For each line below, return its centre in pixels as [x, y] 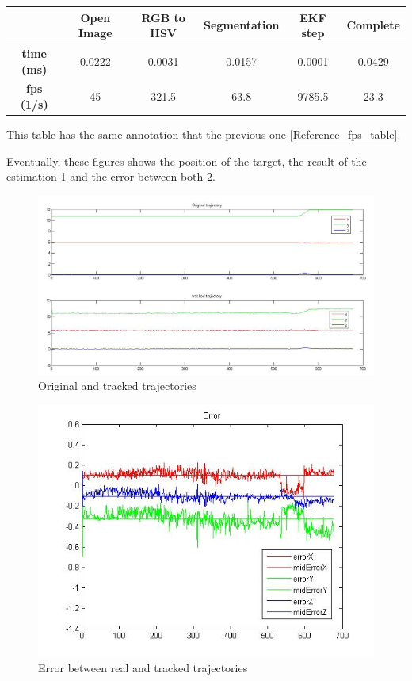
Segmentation [242, 25]
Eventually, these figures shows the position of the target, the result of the [187, 161]
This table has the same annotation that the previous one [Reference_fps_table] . [204, 134]
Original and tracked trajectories [117, 386]
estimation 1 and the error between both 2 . [111, 176]
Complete [373, 25]
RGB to [163, 17]
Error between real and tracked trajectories [143, 667]
